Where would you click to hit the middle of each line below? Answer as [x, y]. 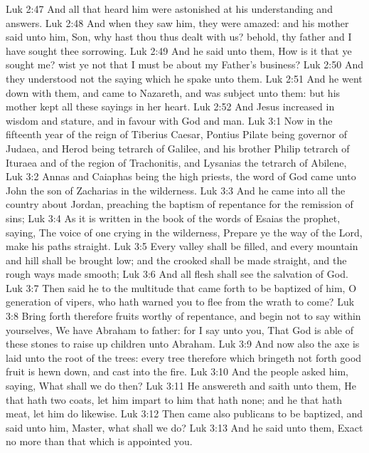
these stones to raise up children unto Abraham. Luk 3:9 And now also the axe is [183, 344]
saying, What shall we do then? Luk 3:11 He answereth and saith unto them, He [181, 386]
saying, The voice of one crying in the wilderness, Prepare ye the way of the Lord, [184, 232]
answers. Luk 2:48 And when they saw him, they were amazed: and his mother [177, 22]
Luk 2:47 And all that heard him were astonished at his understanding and [169, 9]
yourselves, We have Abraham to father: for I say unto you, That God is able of [180, 329]
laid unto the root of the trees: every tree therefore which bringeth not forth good [184, 357]
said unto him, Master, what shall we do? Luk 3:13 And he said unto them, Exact [184, 427]
